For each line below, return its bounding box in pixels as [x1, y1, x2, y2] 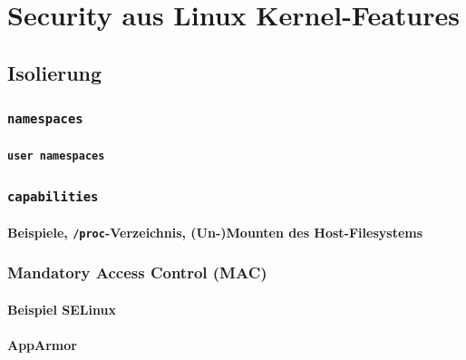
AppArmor [7, 336, 77, 355]
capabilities [7, 189, 99, 204]
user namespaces [7, 150, 105, 163]
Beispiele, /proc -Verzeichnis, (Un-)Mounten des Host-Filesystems [7, 222, 423, 241]
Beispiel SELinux [7, 299, 116, 318]
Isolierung [7, 58, 102, 86]
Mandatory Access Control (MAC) [7, 261, 267, 284]
